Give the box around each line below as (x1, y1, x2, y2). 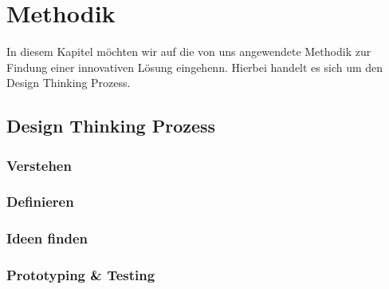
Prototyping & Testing (6, 265, 155, 285)
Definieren (6, 192, 74, 212)
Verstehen (6, 155, 72, 175)
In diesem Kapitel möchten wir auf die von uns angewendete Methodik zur (6, 43, 371, 60)
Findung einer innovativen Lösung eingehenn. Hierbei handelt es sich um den (6, 58, 383, 75)
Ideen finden (6, 228, 88, 248)
